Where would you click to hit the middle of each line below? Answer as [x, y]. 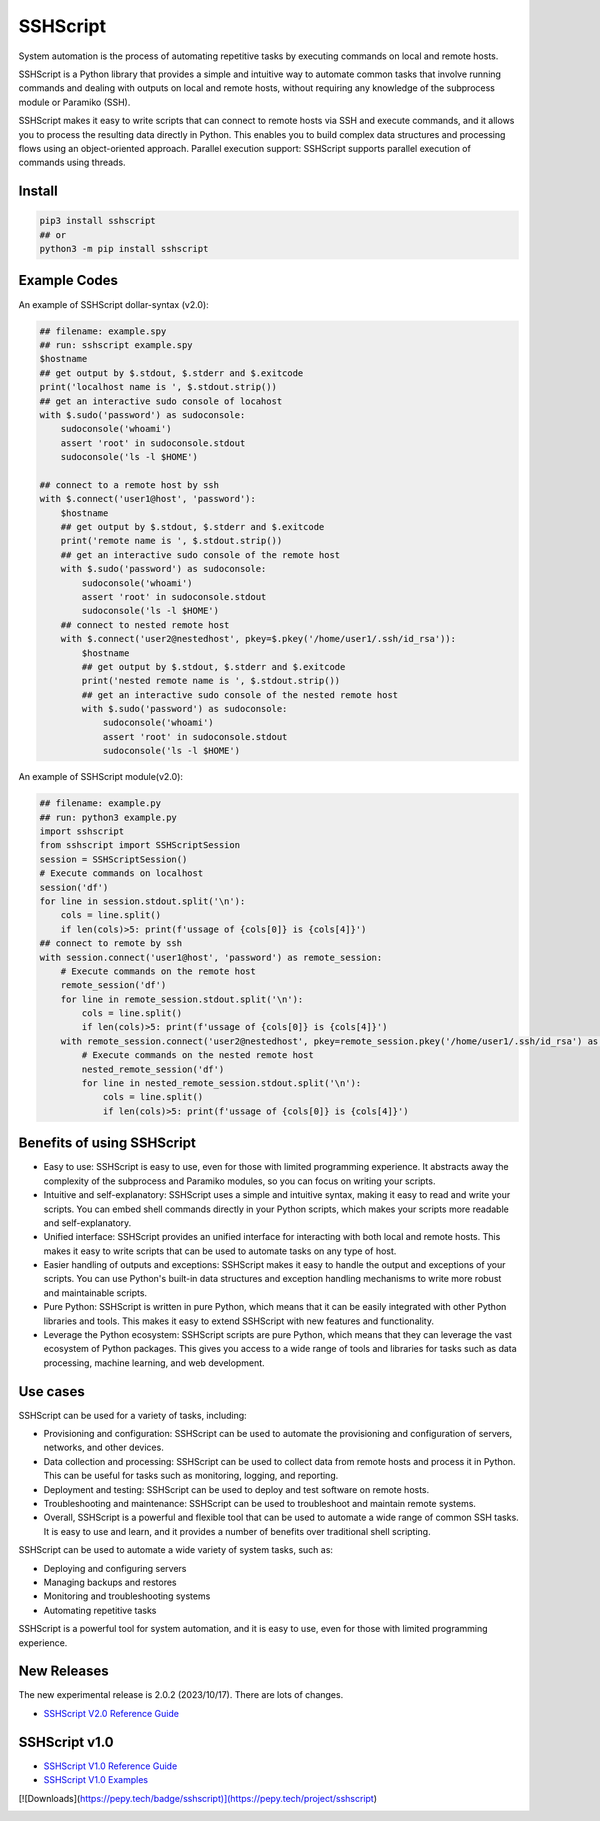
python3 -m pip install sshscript [124, 249]
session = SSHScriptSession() [113, 859]
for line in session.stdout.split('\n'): [142, 901]
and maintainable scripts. [95, 1292]
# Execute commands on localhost [121, 873]
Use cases [51, 1391]
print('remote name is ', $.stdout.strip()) [171, 541]
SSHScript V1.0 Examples [96, 1780]
